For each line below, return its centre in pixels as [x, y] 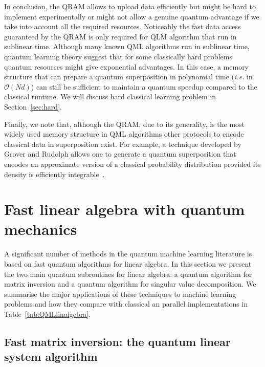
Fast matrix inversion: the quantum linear [117, 341]
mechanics [41, 229]
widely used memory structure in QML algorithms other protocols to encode [124, 134]
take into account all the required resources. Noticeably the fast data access [123, 26]
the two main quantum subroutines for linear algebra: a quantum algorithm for [128, 274]
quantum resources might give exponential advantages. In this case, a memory [127, 66]
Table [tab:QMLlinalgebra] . [48, 314]
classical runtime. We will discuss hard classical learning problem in [110, 96]
